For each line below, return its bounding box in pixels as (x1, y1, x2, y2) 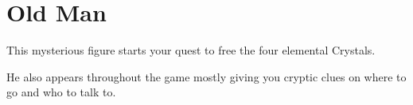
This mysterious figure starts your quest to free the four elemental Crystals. (6, 42, 376, 58)
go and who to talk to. (6, 84, 116, 100)
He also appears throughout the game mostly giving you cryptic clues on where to (6, 68, 407, 84)
